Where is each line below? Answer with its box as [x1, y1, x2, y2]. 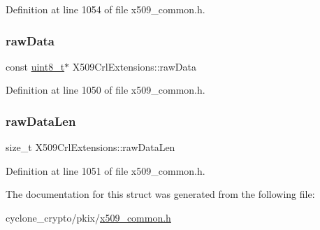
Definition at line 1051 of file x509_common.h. [6, 163, 205, 178]
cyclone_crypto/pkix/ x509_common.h [6, 210, 171, 224]
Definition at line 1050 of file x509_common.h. [6, 82, 205, 97]
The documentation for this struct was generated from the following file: [6, 187, 315, 201]
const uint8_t [6, 59, 65, 73]
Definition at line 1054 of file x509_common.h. [6, 2, 205, 16]
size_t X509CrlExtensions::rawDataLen [6, 140, 175, 154]
